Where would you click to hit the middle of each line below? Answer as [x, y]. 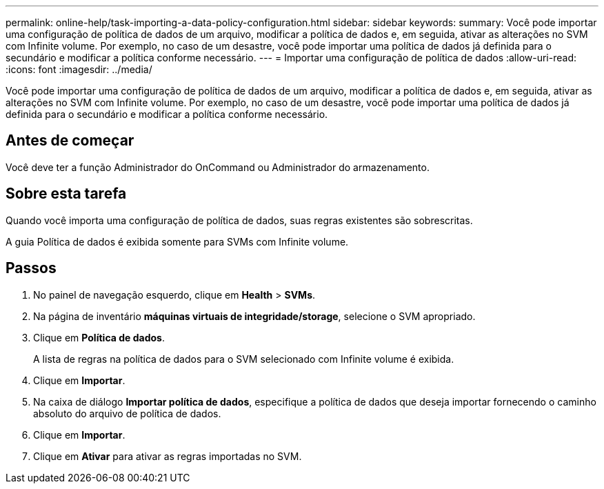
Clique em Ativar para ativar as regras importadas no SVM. [168, 456]
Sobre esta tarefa [66, 194]
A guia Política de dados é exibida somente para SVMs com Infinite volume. [177, 241]
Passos [31, 268]
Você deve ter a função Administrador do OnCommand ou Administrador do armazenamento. [218, 167]
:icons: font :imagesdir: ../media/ [79, 69]
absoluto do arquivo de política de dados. [127, 413]
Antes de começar [70, 141]
